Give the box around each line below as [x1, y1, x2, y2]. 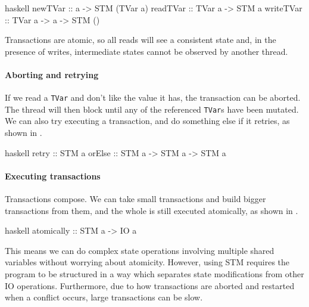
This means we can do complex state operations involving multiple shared [5, 244, 274, 256]
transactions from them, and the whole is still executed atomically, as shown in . [5, 204, 298, 216]
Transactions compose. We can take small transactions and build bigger [5, 193, 266, 205]
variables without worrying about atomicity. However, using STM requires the [5, 256, 290, 268]
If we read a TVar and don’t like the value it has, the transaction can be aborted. [5, 91, 301, 104]
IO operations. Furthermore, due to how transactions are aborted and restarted [5, 279, 295, 292]
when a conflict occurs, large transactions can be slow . [5, 291, 203, 303]
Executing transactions [5, 169, 101, 182]
